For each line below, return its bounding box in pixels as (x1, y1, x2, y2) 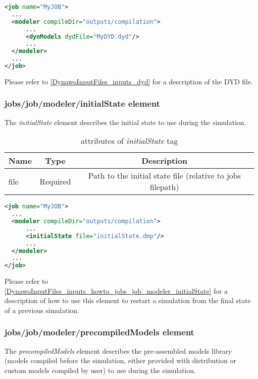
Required (40, 175, 71, 187)
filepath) (150, 181, 179, 193)
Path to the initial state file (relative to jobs (88, 170, 241, 182)
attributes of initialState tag (80, 135, 178, 147)
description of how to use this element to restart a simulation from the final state (4, 295, 251, 306)
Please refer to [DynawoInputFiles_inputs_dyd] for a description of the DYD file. (4, 76, 253, 86)
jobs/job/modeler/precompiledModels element (4, 326, 195, 338)
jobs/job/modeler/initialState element (4, 97, 160, 110)
